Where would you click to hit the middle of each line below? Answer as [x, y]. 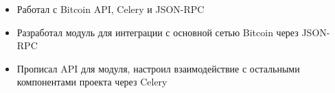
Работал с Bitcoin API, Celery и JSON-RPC [111, 9]
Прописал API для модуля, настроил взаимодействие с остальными [158, 68]
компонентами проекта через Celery [92, 82]
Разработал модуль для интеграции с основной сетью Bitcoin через [158, 32]
